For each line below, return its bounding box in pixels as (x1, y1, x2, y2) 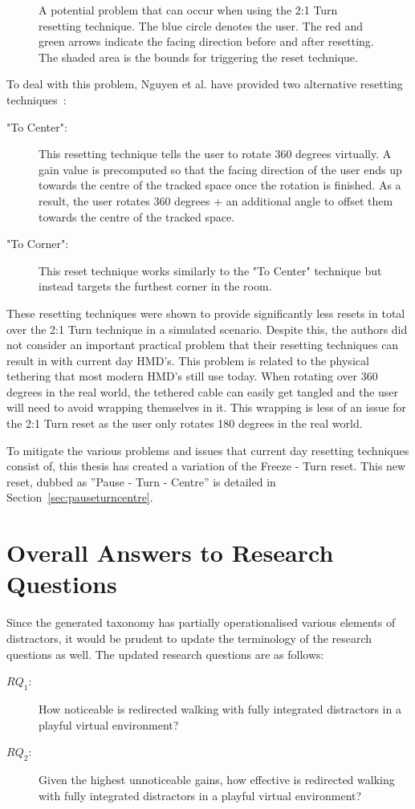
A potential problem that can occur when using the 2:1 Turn (39, 2, 338, 18)
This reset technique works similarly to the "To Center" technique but (39, 262, 382, 278)
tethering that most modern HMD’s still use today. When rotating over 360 (6, 368, 378, 384)
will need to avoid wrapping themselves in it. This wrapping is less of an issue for (6, 399, 407, 416)
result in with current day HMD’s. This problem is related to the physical (6, 352, 369, 368)
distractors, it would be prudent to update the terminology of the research (6, 629, 372, 646)
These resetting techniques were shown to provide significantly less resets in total (6, 304, 405, 321)
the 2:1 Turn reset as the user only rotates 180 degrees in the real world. (6, 415, 363, 432)
